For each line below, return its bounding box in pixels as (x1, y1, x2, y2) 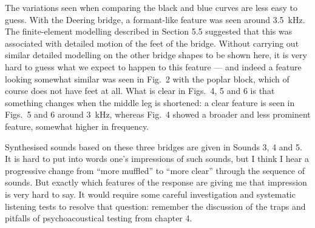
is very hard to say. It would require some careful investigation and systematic (5, 187, 296, 200)
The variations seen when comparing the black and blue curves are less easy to (5, 1, 298, 13)
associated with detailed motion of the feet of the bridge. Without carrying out (5, 36, 299, 49)
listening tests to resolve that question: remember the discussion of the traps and (5, 199, 306, 212)
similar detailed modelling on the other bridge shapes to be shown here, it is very (5, 49, 307, 61)
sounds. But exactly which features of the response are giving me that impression (5, 176, 307, 189)
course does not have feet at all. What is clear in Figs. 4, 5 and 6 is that (5, 84, 275, 97)
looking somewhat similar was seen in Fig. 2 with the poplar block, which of (5, 72, 290, 85)
